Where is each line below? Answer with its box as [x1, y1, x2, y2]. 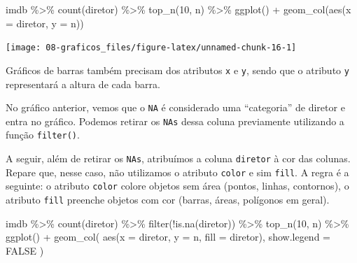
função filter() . [6, 127, 80, 142]
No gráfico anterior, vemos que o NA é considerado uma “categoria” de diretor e [6, 100, 345, 115]
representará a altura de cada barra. [6, 76, 160, 91]
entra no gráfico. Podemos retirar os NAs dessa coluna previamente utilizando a [6, 113, 344, 128]
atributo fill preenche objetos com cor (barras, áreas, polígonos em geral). [6, 192, 330, 207]
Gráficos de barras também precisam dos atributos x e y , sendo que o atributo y [6, 62, 349, 77]
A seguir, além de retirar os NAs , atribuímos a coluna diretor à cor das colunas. [6, 151, 351, 166]
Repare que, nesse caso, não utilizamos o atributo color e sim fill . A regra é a [6, 164, 349, 179]
